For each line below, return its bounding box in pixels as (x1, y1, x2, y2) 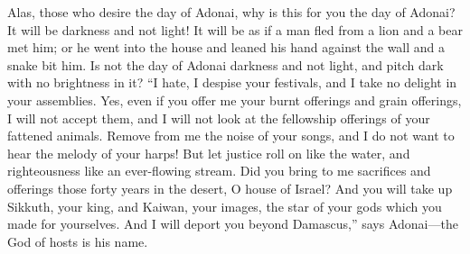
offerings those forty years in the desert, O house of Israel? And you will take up (7, 178, 453, 197)
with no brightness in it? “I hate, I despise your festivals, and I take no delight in (7, 73, 457, 92)
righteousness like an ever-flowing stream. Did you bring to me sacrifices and (7, 161, 431, 180)
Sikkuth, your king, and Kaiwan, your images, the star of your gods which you (7, 196, 442, 215)
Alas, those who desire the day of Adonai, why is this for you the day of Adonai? (7, 3, 456, 21)
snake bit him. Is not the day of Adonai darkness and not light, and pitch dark (7, 55, 444, 74)
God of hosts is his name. (7, 231, 148, 250)
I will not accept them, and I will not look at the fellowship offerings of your (7, 108, 430, 127)
